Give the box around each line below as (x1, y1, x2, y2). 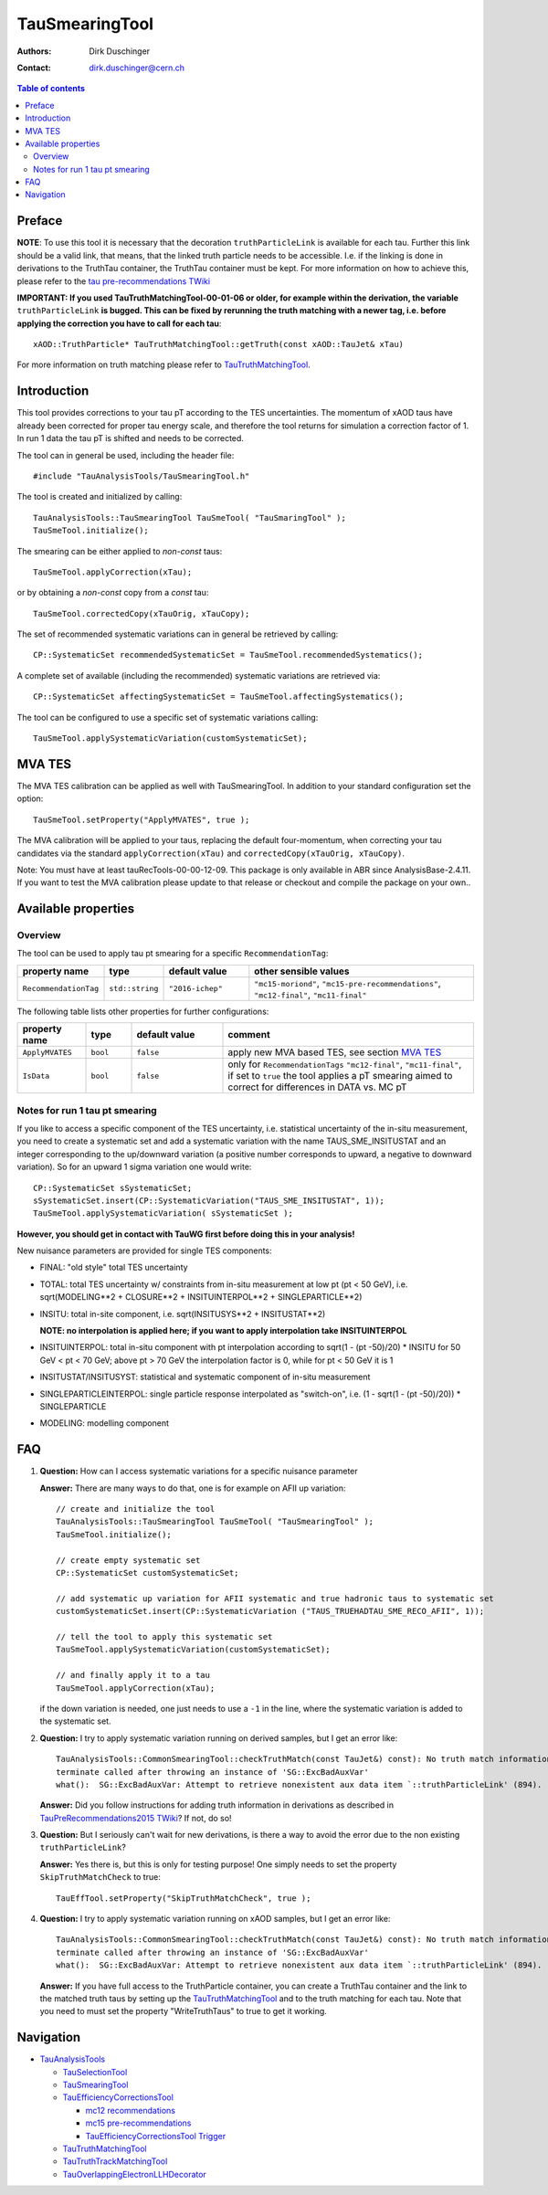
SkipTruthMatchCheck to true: (39, 1872, 162, 1883)
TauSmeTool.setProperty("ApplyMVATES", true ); (33, 814, 250, 825)
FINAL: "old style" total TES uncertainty (39, 1261, 188, 1273)
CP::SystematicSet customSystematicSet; (56, 1567, 239, 1578)
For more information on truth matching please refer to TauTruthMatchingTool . (16, 359, 311, 370)
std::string (109, 984, 159, 994)
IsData (22, 1071, 50, 1081)
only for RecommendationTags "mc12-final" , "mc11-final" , (227, 1058, 462, 1071)
